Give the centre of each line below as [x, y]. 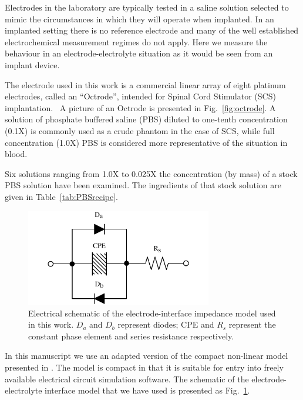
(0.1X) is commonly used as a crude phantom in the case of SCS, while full [140, 130]
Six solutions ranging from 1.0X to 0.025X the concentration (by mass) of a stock [151, 173]
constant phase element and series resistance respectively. [131, 336]
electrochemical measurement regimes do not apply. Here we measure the [136, 41]
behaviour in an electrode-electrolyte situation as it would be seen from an [139, 53]
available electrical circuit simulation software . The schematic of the [127, 379]
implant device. [32, 64]
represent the [252, 324]
